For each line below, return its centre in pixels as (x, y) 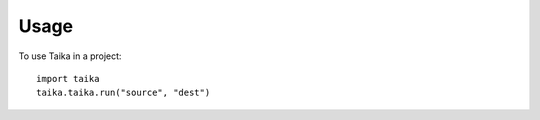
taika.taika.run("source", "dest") (123, 93)
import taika (68, 78)
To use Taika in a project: (70, 56)
